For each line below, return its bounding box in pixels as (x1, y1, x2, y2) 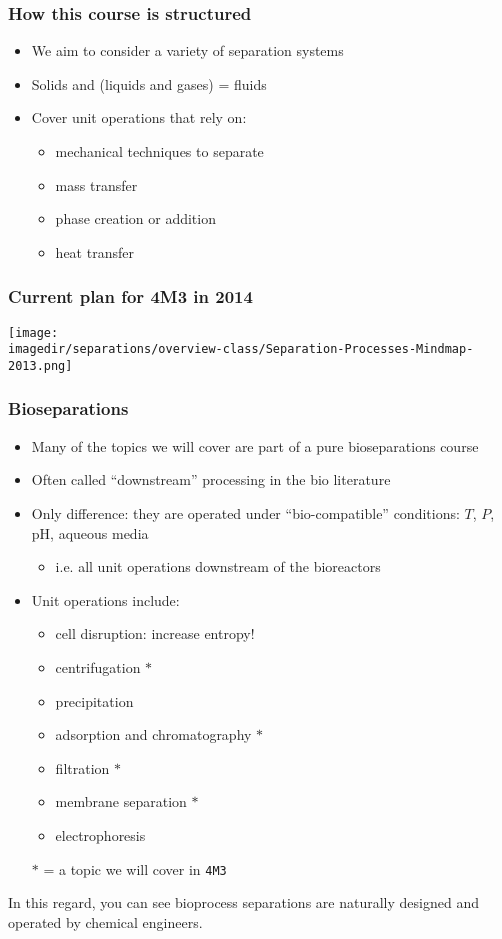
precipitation (55, 690, 134, 711)
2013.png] (8, 358, 73, 373)
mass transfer (55, 174, 138, 195)
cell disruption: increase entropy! (55, 623, 255, 644)
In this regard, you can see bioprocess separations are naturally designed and (8, 892, 479, 913)
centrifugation (55, 656, 141, 677)
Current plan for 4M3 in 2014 (8, 284, 253, 309)
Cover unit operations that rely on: (31, 107, 247, 128)
